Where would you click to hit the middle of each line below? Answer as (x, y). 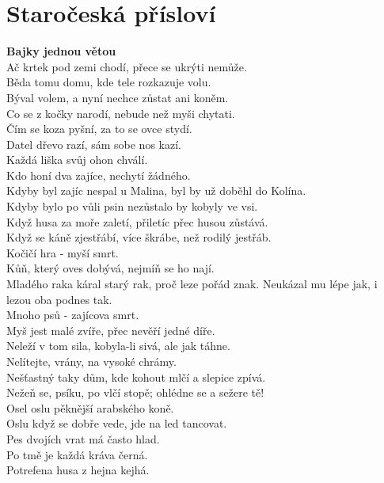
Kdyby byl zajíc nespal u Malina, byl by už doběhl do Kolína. (156, 190)
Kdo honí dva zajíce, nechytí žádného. (99, 175)
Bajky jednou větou (61, 51)
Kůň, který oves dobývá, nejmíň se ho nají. (110, 268)
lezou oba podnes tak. (59, 299)
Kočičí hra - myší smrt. (63, 252)
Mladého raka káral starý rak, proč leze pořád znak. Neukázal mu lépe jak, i (192, 284)
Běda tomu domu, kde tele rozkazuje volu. (109, 82)
